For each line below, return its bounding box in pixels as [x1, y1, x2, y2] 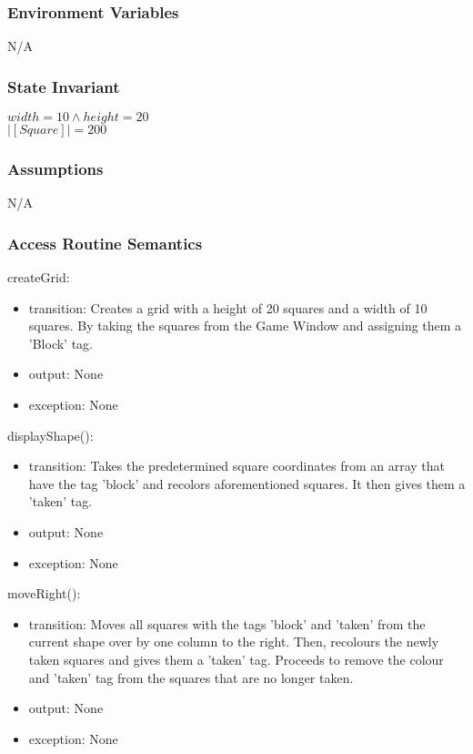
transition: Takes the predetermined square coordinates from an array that [28, 456, 445, 475]
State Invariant [7, 75, 120, 97]
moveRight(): [7, 584, 81, 603]
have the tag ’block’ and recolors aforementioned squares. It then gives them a [28, 474, 466, 493]
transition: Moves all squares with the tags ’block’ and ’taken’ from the [28, 614, 426, 633]
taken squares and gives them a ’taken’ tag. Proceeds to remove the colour [28, 649, 444, 668]
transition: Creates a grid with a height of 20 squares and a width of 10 [28, 298, 428, 317]
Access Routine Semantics [7, 231, 203, 254]
